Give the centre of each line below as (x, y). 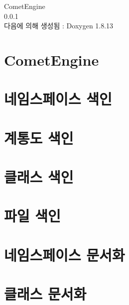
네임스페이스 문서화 (64, 254)
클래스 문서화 (45, 294)
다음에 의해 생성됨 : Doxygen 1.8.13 (59, 26)
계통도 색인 (39, 138)
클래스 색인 (39, 177)
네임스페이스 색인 (58, 99)
